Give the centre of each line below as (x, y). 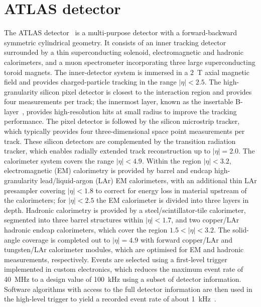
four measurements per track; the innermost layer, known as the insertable (119, 101)
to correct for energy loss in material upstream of (171, 190)
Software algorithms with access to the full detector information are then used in (128, 289)
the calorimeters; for (35, 200)
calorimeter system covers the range (59, 160)
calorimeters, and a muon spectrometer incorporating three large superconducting (130, 62)
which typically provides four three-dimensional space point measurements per (124, 131)
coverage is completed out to (66, 239)
